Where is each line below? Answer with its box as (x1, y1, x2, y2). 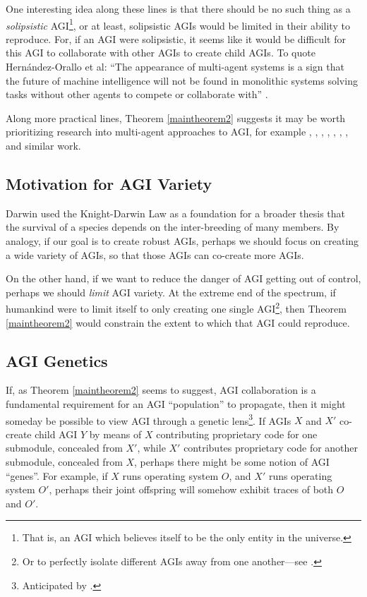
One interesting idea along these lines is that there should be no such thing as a (6, 1, 351, 16)
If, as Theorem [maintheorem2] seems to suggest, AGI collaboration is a (6, 382, 316, 397)
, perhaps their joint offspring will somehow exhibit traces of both (49, 482, 334, 497)
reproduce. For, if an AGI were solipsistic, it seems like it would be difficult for (6, 31, 346, 46)
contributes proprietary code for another (183, 440, 359, 455)
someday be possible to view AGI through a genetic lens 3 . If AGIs (6, 411, 291, 428)
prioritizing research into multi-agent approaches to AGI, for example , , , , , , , (6, 124, 349, 139)
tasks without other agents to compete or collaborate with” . (6, 87, 268, 102)
